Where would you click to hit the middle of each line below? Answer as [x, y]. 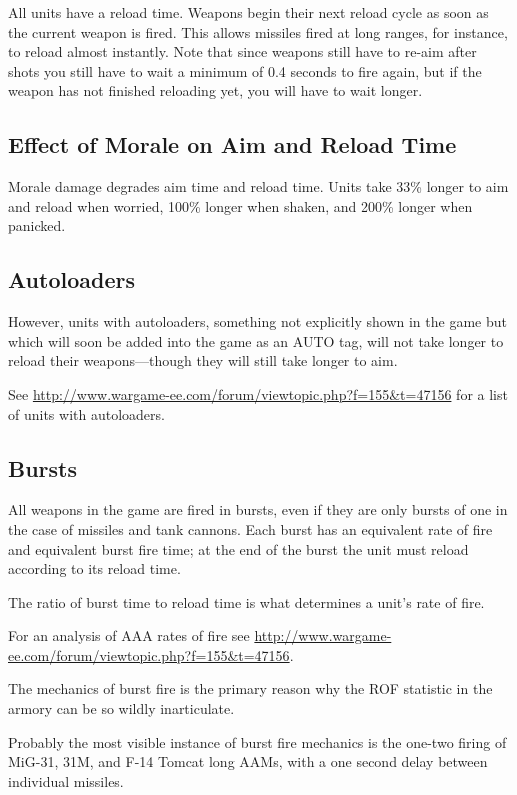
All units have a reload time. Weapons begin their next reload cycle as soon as [248, 12]
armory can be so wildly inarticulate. [121, 708]
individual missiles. [66, 780]
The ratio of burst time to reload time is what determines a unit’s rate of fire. [246, 601]
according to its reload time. [94, 568]
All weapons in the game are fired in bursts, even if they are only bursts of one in [258, 509]
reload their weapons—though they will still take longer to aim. [203, 360]
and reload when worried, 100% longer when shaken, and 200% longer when [240, 205]
